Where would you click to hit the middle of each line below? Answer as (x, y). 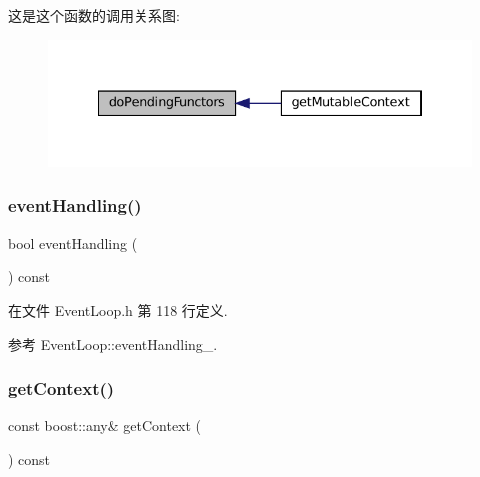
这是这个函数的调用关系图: (94, 15)
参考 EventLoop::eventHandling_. (113, 343)
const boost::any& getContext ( (105, 425)
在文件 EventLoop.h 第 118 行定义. (118, 309)
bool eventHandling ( (73, 242)
